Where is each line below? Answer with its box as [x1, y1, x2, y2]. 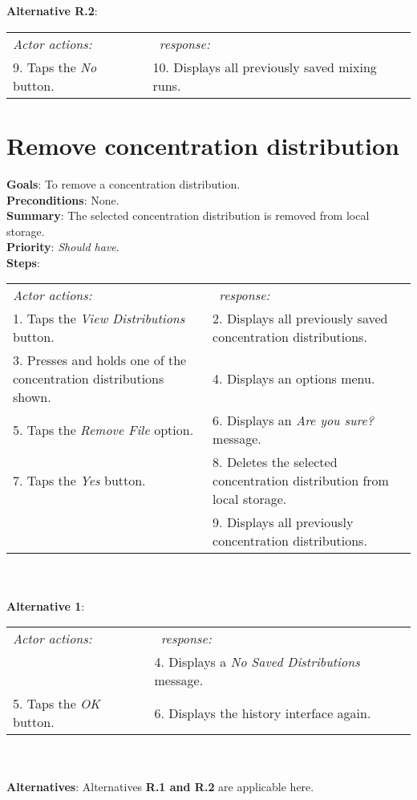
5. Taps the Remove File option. [13, 420, 194, 439]
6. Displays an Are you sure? [213, 411, 374, 430]
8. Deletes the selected [213, 453, 338, 472]
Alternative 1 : [6, 597, 85, 614]
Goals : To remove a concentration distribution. [6, 175, 241, 192]
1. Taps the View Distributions [13, 309, 185, 328]
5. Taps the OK [13, 694, 100, 713]
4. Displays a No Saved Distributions [154, 652, 360, 672]
